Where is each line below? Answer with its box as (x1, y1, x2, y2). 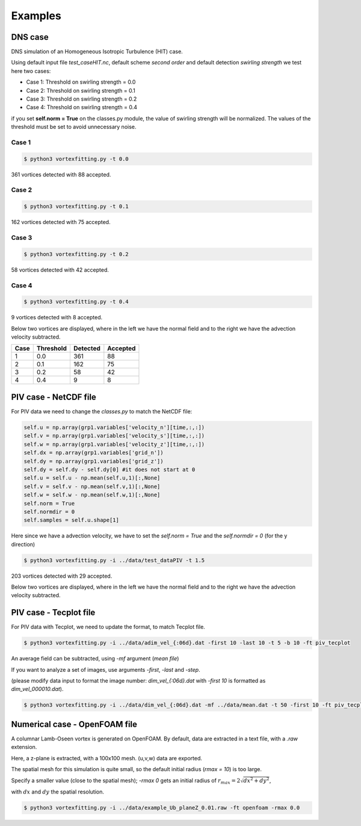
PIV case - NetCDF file (11, 392, 96, 402)
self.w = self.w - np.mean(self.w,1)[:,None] (23, 492, 161, 498)
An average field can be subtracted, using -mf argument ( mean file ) (11, 655, 179, 662)
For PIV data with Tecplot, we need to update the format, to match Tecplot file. (11, 624, 206, 631)
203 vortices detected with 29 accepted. (11, 572, 113, 580)
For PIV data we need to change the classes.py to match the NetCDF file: (11, 408, 193, 415)
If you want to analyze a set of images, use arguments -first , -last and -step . (11, 666, 201, 673)
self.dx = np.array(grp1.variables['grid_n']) (23, 449, 164, 456)
